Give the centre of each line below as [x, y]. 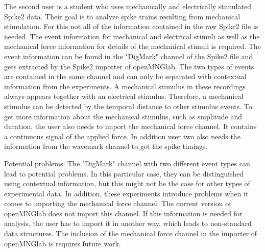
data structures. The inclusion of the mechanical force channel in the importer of [131, 233]
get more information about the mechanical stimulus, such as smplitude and [123, 116]
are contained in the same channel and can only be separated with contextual [125, 76]
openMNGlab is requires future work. [63, 243]
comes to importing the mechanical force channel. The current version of [118, 203]
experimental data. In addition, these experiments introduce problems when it [126, 193]
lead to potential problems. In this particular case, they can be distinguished [124, 173]
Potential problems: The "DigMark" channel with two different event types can [127, 163]
